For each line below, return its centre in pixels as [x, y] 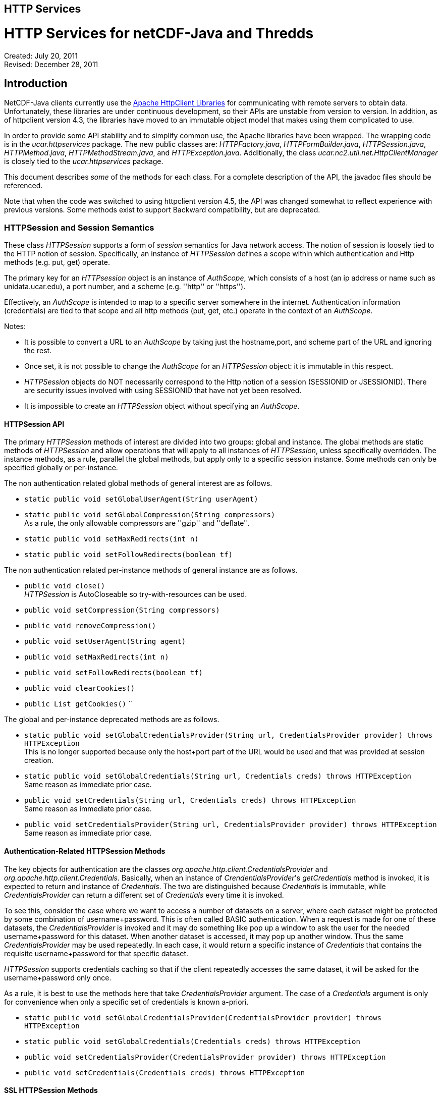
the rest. [38, 351]
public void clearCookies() [80, 689]
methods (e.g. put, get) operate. [57, 262]
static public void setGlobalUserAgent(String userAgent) [141, 499]
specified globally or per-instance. [61, 468]
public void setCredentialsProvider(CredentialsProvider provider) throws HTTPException [205, 1057]
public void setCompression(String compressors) [122, 610]
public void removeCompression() [90, 626]
